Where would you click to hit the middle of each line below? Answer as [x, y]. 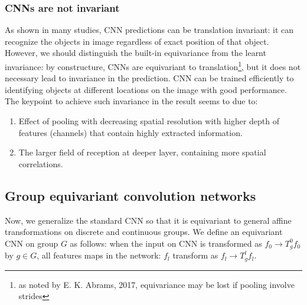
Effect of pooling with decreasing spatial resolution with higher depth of [149, 121]
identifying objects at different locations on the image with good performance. [146, 89]
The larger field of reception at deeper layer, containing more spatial [142, 152]
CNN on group [32, 243]
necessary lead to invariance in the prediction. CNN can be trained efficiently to [149, 78]
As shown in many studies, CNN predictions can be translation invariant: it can [149, 30]
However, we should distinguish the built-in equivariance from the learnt [135, 53]
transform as [195, 255]
